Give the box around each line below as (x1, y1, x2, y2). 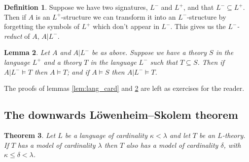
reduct (4, 30, 22, 41)
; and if (67, 66, 90, 77)
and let (169, 130, 190, 140)
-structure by (187, 11, 226, 22)
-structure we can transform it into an (61, 11, 176, 22)
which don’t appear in (93, 21, 159, 31)
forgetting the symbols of (4, 21, 80, 31)
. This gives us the (170, 21, 226, 31)
